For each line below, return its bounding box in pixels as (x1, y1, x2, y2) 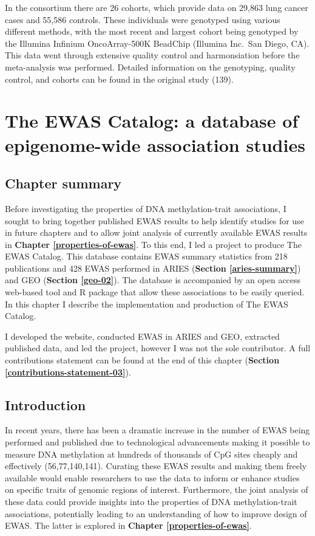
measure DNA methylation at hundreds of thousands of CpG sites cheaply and (5, 447, 298, 460)
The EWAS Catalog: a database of (5, 108, 299, 133)
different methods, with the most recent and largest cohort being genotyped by (5, 25, 299, 38)
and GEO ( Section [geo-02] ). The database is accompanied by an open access (5, 273, 301, 286)
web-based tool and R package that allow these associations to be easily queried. (5, 286, 305, 298)
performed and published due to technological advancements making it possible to (5, 436, 310, 448)
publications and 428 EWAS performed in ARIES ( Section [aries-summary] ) (5, 261, 301, 274)
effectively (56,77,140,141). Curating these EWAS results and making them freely (5, 459, 307, 472)
